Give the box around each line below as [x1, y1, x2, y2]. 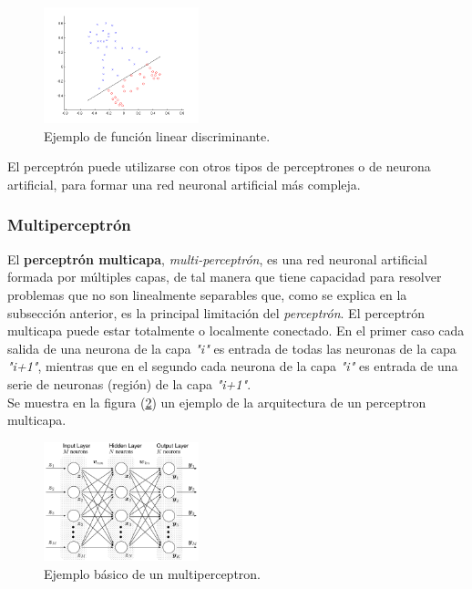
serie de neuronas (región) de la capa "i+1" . [7, 374, 251, 393]
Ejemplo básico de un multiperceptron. [44, 563, 261, 583]
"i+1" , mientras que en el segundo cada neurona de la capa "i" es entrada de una [7, 356, 458, 376]
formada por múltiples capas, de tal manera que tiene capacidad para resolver [7, 267, 442, 286]
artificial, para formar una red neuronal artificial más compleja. [7, 174, 361, 193]
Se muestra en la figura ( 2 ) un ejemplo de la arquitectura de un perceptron [7, 392, 426, 411]
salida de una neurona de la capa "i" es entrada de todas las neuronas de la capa [7, 338, 457, 357]
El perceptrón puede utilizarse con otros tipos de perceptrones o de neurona [7, 157, 431, 176]
